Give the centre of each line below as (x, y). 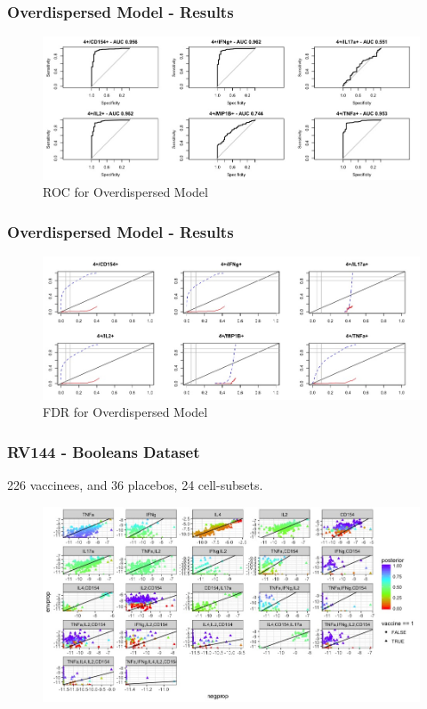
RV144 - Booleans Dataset (104, 451)
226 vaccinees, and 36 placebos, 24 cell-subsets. (135, 484)
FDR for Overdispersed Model (125, 412)
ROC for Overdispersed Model (125, 192)
